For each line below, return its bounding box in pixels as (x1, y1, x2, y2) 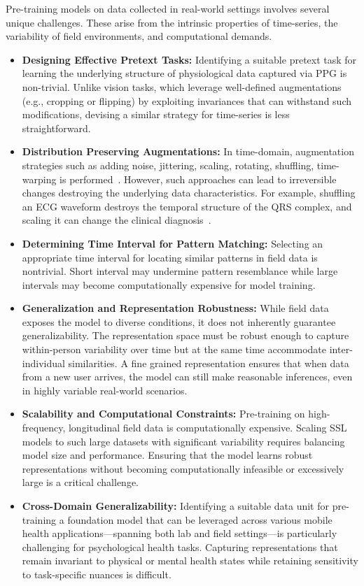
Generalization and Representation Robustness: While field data (22, 301, 329, 315)
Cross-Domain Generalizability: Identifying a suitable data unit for (22, 499, 329, 513)
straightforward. (22, 120, 91, 135)
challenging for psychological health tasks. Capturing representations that (22, 539, 338, 554)
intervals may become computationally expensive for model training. (22, 277, 316, 292)
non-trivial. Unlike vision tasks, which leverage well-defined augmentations (22, 79, 342, 94)
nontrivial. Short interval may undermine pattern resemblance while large (22, 264, 338, 278)
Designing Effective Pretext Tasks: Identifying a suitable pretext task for (22, 52, 357, 66)
